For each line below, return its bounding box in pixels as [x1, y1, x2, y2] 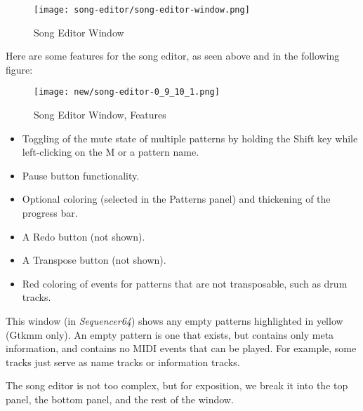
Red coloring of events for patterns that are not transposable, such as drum [22, 276, 348, 290]
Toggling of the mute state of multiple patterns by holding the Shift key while [22, 130, 358, 145]
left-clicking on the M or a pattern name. [22, 144, 199, 159]
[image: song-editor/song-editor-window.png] [34, 5, 250, 15]
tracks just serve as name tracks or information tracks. [6, 354, 240, 369]
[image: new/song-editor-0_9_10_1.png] [34, 87, 220, 97]
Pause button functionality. [22, 168, 140, 182]
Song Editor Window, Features [34, 107, 166, 122]
